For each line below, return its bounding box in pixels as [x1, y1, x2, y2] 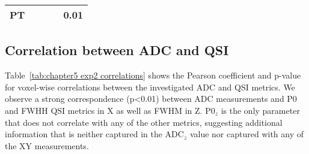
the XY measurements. [5, 139, 89, 152]
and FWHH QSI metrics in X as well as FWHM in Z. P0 [5, 104, 215, 116]
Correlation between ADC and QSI [5, 41, 229, 59]
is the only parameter [221, 104, 300, 116]
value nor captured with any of [189, 128, 304, 140]
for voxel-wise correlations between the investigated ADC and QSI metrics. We [5, 80, 295, 93]
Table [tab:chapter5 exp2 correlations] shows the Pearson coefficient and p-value [5, 69, 301, 81]
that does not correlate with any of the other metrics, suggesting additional [5, 116, 283, 128]
